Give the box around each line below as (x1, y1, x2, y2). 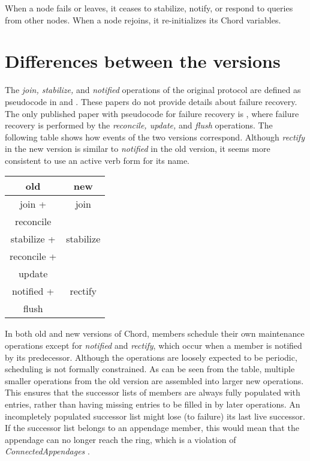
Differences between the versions (5, 49, 281, 73)
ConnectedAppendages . (5, 445, 90, 457)
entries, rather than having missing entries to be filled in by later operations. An (5, 398, 300, 411)
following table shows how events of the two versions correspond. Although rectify (5, 130, 305, 143)
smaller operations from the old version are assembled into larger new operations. (5, 374, 304, 387)
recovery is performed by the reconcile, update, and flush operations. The (5, 119, 273, 131)
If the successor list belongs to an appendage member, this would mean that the (5, 421, 299, 434)
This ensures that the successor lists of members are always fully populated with (5, 386, 300, 399)
